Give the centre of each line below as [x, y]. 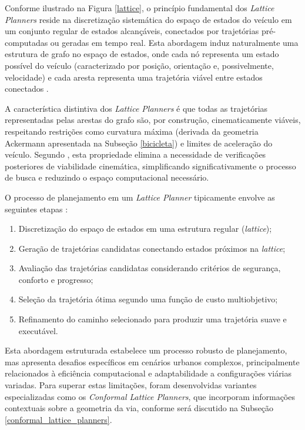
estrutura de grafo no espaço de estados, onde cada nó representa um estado [142, 54]
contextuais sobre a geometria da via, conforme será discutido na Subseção [139, 408]
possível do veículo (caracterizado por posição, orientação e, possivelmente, [139, 65]
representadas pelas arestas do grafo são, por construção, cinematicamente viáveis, [153, 120]
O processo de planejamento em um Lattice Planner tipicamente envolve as [140, 197]
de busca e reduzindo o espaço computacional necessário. [107, 177]
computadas [26, 42]
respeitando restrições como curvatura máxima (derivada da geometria [132, 131]
